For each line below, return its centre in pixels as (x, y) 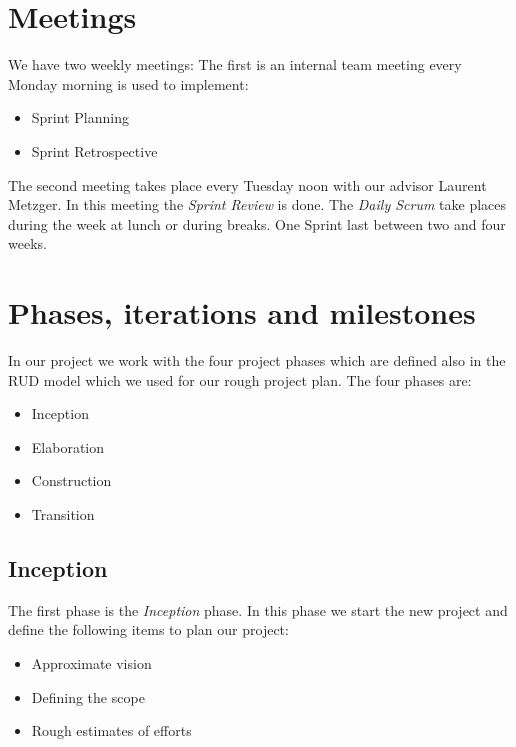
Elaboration (68, 446)
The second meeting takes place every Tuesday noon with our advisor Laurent (247, 184)
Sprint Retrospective (94, 150)
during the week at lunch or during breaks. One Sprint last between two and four (257, 223)
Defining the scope (88, 696)
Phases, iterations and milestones (242, 312)
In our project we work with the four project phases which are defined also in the (257, 360)
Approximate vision (91, 662)
